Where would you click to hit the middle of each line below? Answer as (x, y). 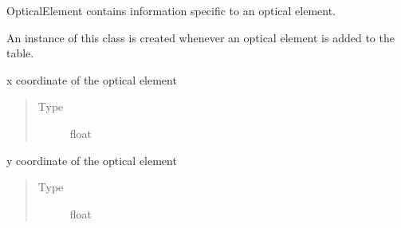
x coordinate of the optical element (92, 79)
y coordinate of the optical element (92, 160)
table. (20, 53)
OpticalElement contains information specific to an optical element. (171, 10)
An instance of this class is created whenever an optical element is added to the (200, 37)
